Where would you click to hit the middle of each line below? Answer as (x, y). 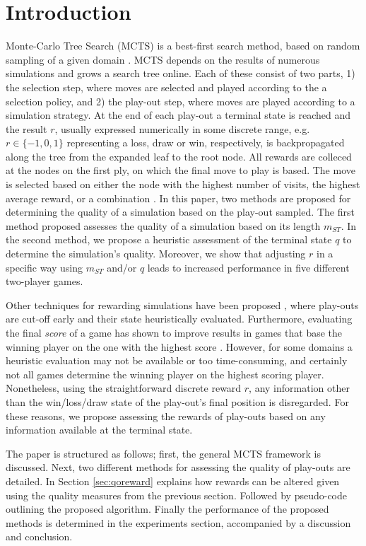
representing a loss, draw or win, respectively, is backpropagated (206, 143)
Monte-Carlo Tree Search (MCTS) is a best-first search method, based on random (183, 46)
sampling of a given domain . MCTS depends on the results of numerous (163, 59)
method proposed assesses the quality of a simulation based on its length (163, 225)
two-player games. (45, 281)
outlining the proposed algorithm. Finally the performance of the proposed (167, 509)
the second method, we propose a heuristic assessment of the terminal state (169, 239)
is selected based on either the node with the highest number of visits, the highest (183, 184)
